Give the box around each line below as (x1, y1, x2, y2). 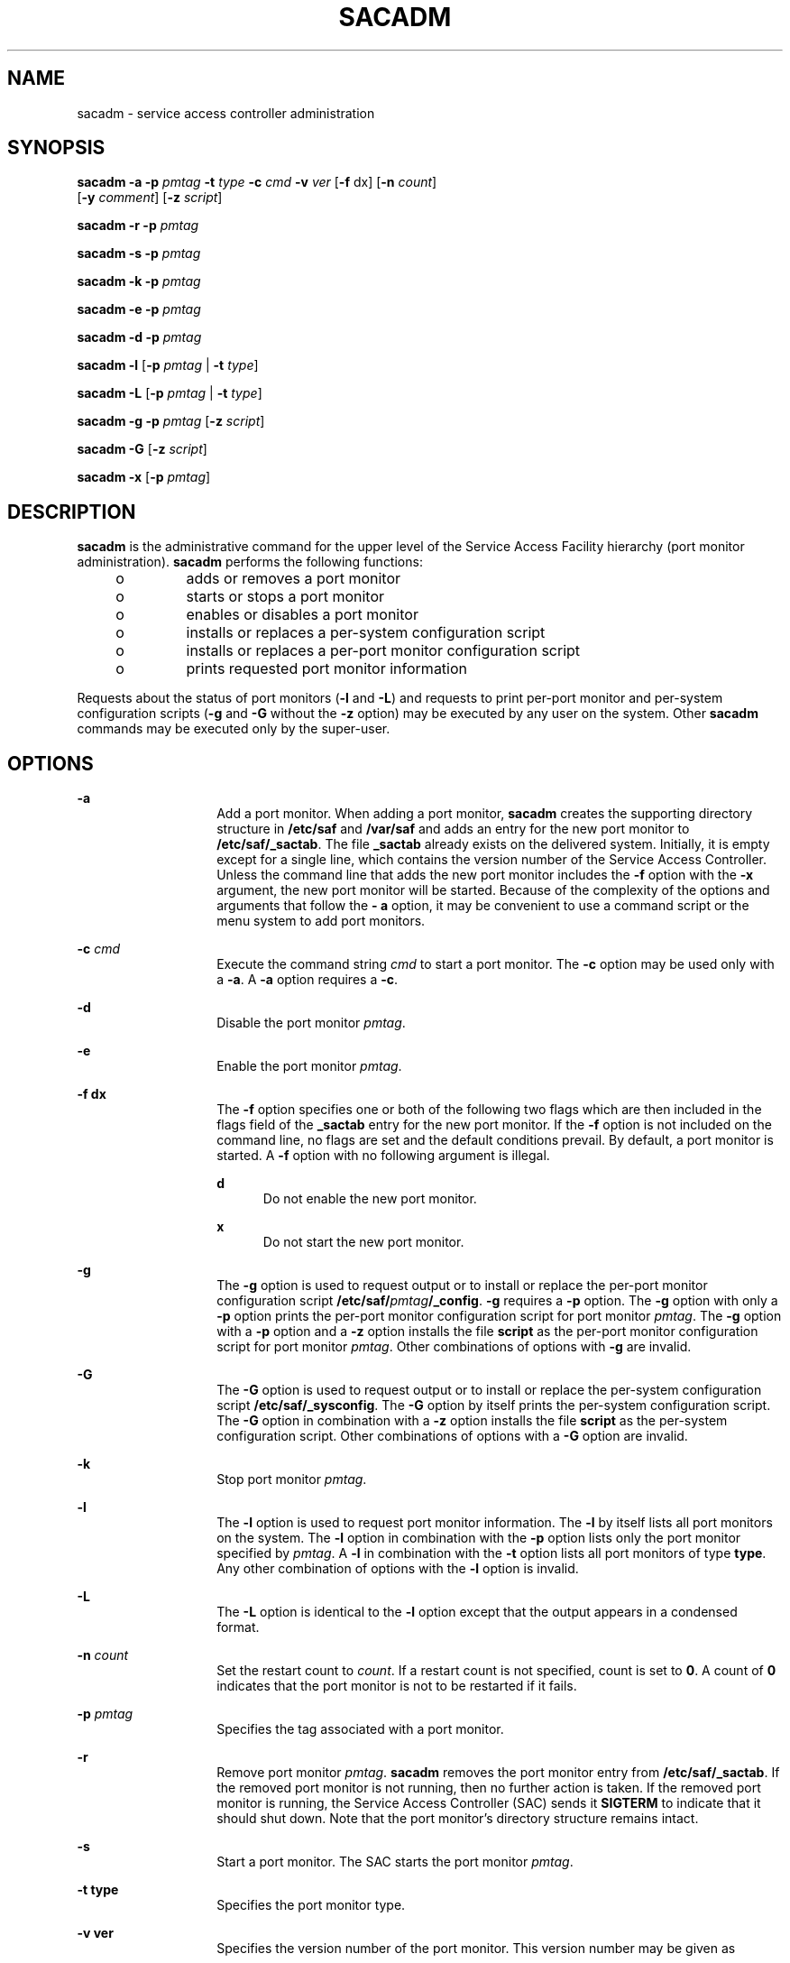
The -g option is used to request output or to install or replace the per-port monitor (216, 1277, 708, 1294)
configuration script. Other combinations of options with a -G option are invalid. (216, 1428, 688, 1444)
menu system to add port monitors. (216, 913, 426, 929)
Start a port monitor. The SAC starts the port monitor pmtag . (216, 1854, 574, 1870)
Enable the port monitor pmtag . (216, 1058, 402, 1074)
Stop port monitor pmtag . (216, 1471, 367, 1488)
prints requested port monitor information (186, 659, 468, 678)
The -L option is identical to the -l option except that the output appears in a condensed (216, 1604, 738, 1620)
